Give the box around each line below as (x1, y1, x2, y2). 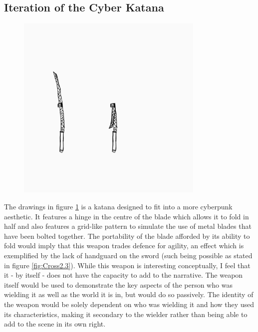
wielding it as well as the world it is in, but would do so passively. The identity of (4, 289, 254, 300)
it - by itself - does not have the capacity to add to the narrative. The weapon (4, 270, 243, 280)
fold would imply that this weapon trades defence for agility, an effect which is (4, 240, 244, 251)
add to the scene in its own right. (4, 319, 106, 329)
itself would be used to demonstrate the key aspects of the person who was (4, 279, 233, 290)
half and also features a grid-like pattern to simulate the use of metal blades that (4, 221, 252, 231)
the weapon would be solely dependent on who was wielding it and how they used (4, 299, 255, 309)
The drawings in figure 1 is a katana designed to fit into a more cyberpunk (4, 201, 233, 211)
